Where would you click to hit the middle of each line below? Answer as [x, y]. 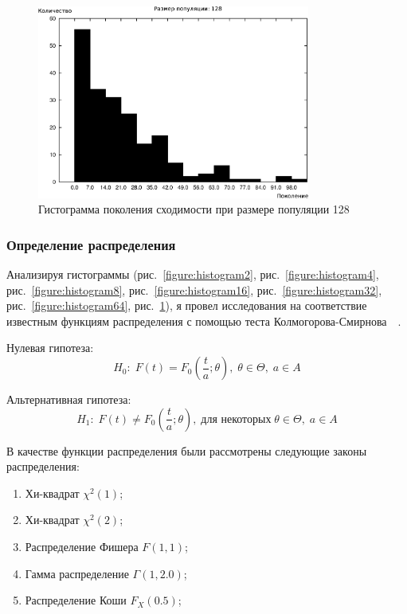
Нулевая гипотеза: [50, 348]
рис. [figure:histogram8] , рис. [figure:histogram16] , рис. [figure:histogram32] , [194, 289]
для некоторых [236, 419]
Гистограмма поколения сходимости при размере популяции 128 [194, 209]
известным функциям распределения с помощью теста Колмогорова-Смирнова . [204, 321]
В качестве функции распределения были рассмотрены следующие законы [187, 450]
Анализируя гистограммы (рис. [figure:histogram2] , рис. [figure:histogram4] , [193, 274]
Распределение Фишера [82, 547]
